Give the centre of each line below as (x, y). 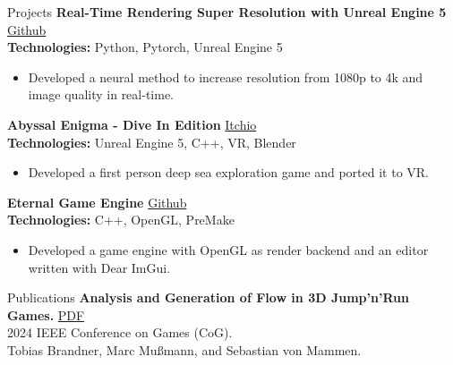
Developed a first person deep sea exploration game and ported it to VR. (229, 172)
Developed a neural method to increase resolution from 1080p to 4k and (226, 76)
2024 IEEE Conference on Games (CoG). (120, 332)
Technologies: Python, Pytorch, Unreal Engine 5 (145, 47)
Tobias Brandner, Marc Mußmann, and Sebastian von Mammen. (184, 349)
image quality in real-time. (101, 94)
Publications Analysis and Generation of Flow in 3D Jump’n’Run (208, 297)
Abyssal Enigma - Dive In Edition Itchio (132, 124)
